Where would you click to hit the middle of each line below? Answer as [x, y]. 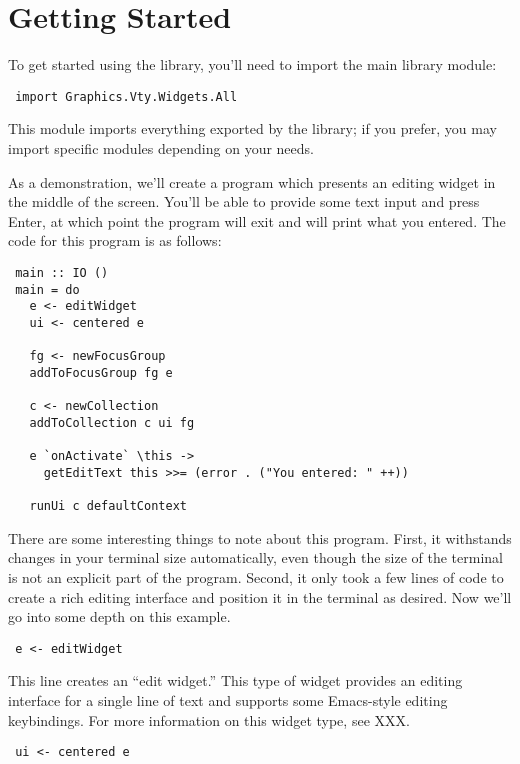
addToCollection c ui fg [112, 422]
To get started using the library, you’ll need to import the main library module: [252, 64]
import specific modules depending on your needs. [161, 147]
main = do [47, 289]
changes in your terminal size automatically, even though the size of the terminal [255, 557]
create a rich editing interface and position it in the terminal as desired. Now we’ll [260, 596]
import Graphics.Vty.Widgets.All [126, 96]
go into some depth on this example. [119, 616]
